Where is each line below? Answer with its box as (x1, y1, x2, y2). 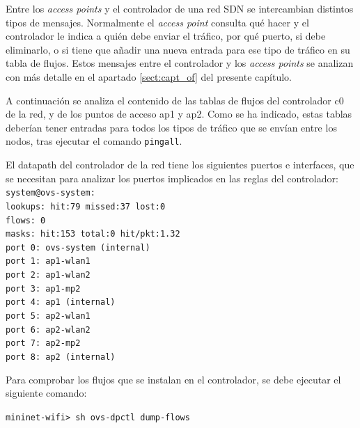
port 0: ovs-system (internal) (6, 242, 150, 253)
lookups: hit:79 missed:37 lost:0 (6, 201, 166, 212)
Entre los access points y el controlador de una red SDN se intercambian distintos (6, 1, 354, 15)
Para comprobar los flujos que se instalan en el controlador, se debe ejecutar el (6, 372, 341, 386)
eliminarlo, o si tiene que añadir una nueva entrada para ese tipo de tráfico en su (6, 42, 350, 56)
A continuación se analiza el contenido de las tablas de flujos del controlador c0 (6, 93, 344, 107)
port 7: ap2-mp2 (6, 338, 81, 349)
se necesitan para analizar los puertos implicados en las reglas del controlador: (6, 171, 338, 185)
